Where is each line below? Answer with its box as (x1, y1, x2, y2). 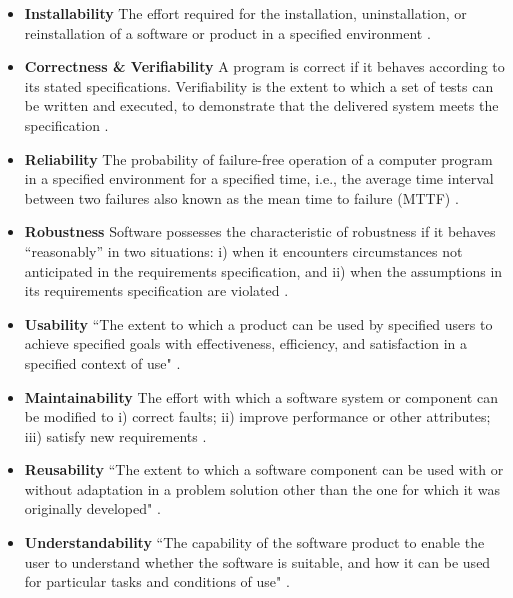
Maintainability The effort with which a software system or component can (24, 386, 498, 407)
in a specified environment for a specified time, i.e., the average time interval (24, 168, 494, 189)
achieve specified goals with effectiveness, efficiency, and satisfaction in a (24, 333, 467, 354)
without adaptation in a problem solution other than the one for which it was (24, 478, 500, 499)
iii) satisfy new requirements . (24, 425, 207, 446)
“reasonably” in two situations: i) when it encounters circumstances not (24, 240, 463, 261)
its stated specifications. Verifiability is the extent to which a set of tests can (24, 75, 494, 96)
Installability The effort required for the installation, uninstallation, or (24, 3, 467, 23)
